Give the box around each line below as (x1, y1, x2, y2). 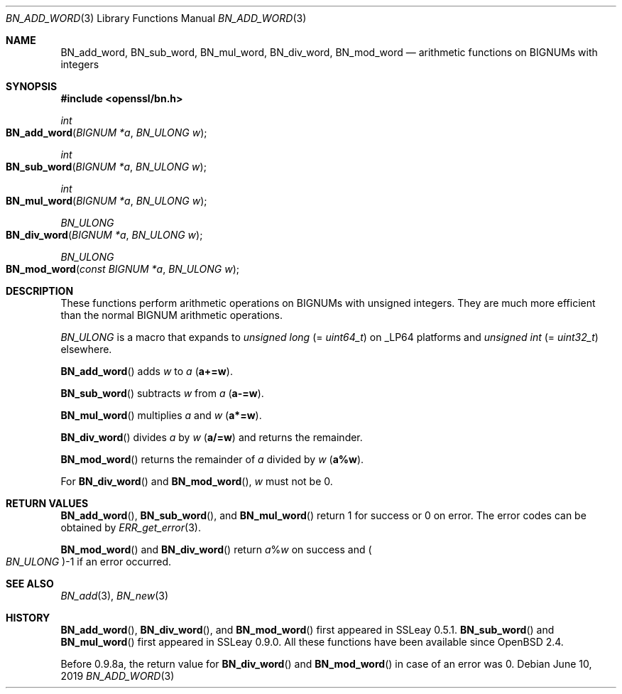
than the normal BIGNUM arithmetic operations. (60, 309, 283, 321)
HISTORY (6, 612, 50, 624)
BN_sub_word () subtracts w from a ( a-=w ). (60, 387, 264, 399)
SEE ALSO (6, 578, 54, 590)
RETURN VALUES (6, 497, 89, 509)
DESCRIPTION (6, 285, 74, 297)
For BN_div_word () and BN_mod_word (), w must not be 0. (60, 475, 333, 487)
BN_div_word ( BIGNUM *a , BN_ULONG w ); (6, 229, 203, 241)
